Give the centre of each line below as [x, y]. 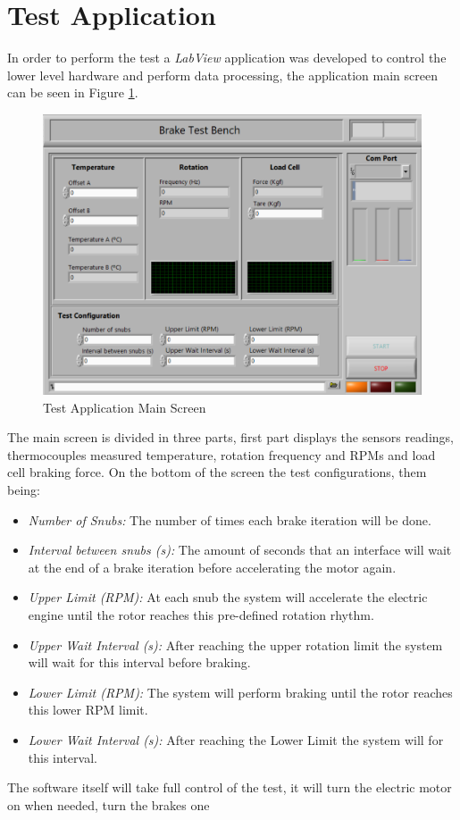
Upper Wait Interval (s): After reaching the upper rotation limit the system [235, 644]
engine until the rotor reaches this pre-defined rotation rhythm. [201, 615]
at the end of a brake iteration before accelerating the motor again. [212, 567]
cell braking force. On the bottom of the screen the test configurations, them [217, 472]
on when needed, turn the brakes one [109, 804]
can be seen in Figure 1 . [73, 92]
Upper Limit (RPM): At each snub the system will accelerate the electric [228, 597]
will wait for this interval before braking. [139, 662]
